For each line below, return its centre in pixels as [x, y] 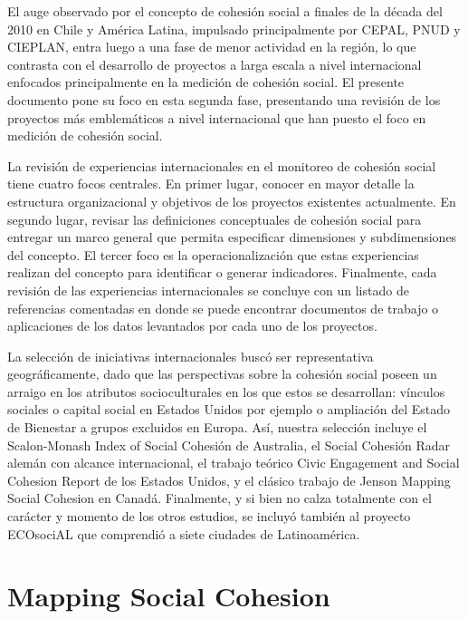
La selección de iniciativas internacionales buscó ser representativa [191, 356]
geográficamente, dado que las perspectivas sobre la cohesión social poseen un [222, 374]
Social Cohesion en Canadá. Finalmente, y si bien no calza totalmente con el [220, 498]
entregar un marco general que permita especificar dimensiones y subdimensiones [232, 237]
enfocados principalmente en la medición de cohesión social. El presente [206, 82]
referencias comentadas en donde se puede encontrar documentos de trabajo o [223, 308]
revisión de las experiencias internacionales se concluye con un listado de [208, 290]
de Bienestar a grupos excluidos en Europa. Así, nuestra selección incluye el [217, 427]
